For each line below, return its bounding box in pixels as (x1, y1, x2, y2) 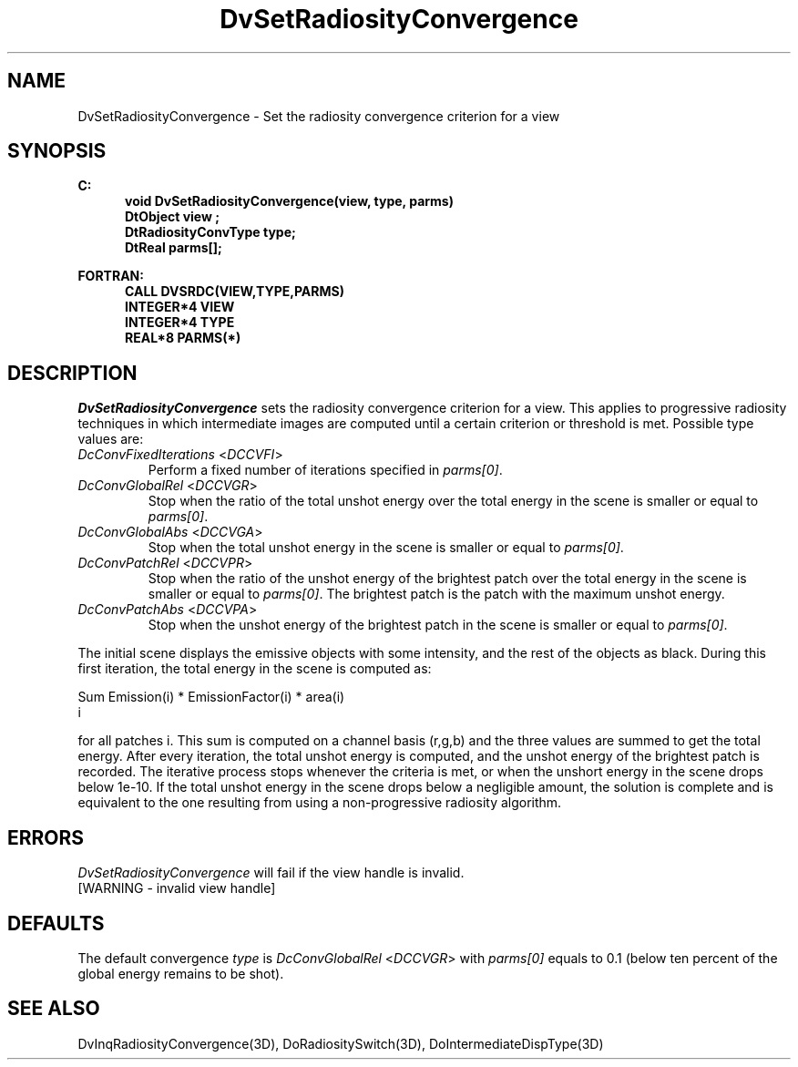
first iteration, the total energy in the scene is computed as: (77, 661, 432, 677)
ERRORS (7, 826, 85, 849)
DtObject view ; (125, 209, 220, 225)
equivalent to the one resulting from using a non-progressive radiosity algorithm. (77, 795, 562, 811)
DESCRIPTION (7, 361, 138, 385)
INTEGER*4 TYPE (125, 314, 235, 331)
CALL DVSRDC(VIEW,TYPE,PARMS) (125, 283, 344, 300)
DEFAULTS (7, 911, 105, 935)
